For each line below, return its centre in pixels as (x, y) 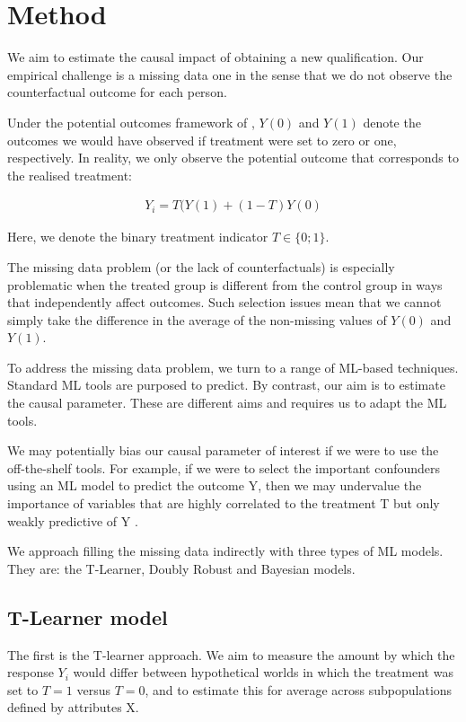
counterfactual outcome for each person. (117, 92)
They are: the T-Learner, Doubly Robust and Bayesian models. (181, 568)
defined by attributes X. (73, 707)
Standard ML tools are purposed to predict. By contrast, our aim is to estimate (226, 385)
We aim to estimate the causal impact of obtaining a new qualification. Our (215, 57)
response (31, 672)
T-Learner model (88, 616)
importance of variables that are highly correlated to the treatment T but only (224, 503)
